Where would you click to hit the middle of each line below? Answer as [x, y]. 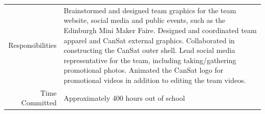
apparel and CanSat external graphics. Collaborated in [149, 40]
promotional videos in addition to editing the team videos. [155, 80]
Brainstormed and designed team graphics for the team [150, 10]
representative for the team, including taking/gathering [150, 60]
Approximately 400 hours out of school [124, 97]
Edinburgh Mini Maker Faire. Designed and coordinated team [160, 30]
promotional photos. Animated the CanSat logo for [143, 70]
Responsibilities [33, 45]
